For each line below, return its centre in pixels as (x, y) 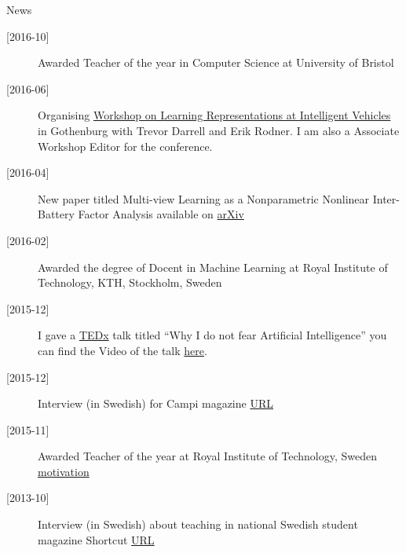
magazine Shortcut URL (96, 539)
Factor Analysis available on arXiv (161, 214)
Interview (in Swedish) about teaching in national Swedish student (198, 524)
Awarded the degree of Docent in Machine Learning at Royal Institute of (213, 267)
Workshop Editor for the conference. (125, 146)
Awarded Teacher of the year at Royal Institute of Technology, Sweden (208, 456)
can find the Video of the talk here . (123, 350)
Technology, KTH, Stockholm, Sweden (130, 282)
